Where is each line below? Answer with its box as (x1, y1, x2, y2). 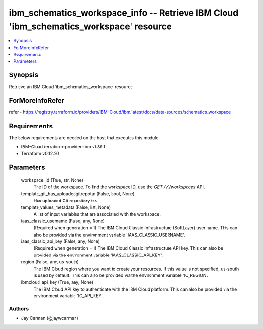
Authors (9, 305, 29, 311)
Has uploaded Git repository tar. (33, 198, 97, 203)
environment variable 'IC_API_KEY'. (33, 293, 104, 299)
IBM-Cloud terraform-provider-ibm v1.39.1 (21, 144, 106, 149)
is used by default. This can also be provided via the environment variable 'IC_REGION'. (33, 273, 209, 278)
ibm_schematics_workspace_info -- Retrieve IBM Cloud (9, 7, 239, 18)
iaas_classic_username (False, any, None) (21, 218, 105, 224)
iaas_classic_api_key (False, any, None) (21, 238, 100, 244)
